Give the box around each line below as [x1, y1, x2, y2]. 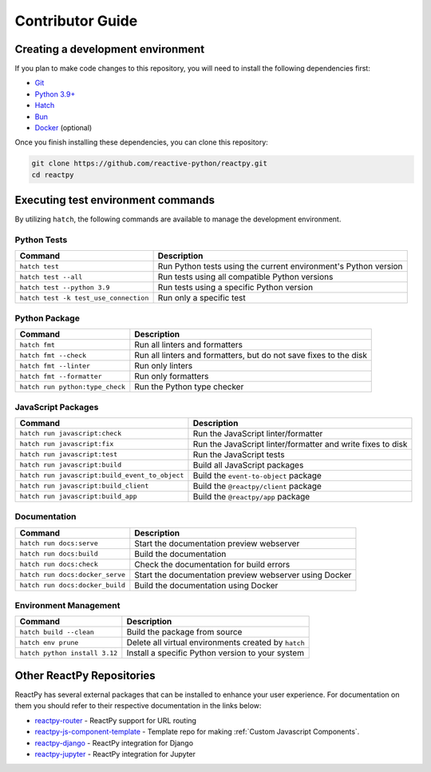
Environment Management [14, 600, 121, 611]
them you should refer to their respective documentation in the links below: [14, 701, 262, 710]
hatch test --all [19, 273, 83, 281]
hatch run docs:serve [19, 539, 99, 547]
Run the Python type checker [134, 381, 244, 392]
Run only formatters [134, 371, 209, 382]
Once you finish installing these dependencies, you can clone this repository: [14, 137, 269, 147]
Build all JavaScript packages [192, 460, 304, 471]
